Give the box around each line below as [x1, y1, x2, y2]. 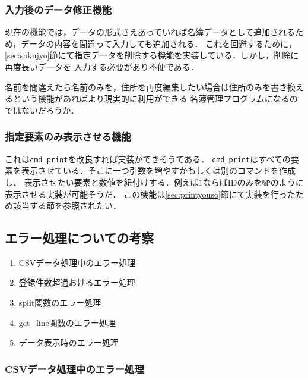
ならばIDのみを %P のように [202, 176, 304, 188]
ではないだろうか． [5, 104, 79, 116]
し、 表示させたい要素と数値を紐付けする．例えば [5, 176, 199, 188]
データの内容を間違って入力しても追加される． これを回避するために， [21, 37, 297, 49]
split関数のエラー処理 [18, 296, 101, 309]
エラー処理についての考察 [5, 228, 154, 247]
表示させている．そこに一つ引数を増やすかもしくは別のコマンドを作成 [21, 164, 296, 177]
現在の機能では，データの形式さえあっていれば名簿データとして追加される [5, 26, 295, 38]
